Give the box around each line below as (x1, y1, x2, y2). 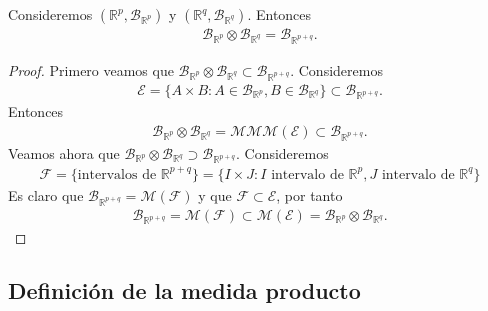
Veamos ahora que (8, 142, 120, 163)
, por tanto (276, 184, 343, 205)
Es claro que (8, 184, 84, 205)
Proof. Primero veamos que (8, 59, 174, 80)
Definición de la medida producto (8, 275, 361, 306)
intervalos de (77, 167, 157, 182)
